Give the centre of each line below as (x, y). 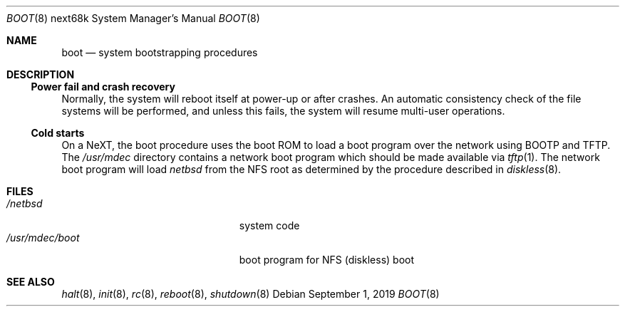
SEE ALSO (31, 282)
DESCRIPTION (41, 74)
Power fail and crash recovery (103, 87)
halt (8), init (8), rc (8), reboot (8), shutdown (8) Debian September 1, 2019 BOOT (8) (250, 294)
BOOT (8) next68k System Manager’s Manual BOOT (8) (133, 18)
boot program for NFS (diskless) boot (327, 260)
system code (269, 225)
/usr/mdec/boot (43, 238)
